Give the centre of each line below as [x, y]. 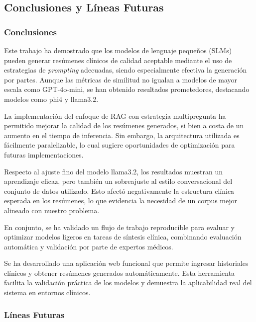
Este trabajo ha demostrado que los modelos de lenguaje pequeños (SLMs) [118, 50]
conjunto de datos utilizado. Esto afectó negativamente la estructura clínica [119, 191]
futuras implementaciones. [44, 154]
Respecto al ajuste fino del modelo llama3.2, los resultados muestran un [113, 171]
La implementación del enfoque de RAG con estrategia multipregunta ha [115, 116]
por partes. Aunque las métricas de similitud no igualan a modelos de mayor [121, 79]
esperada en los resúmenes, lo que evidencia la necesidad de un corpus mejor [121, 201]
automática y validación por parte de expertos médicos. [89, 246]
